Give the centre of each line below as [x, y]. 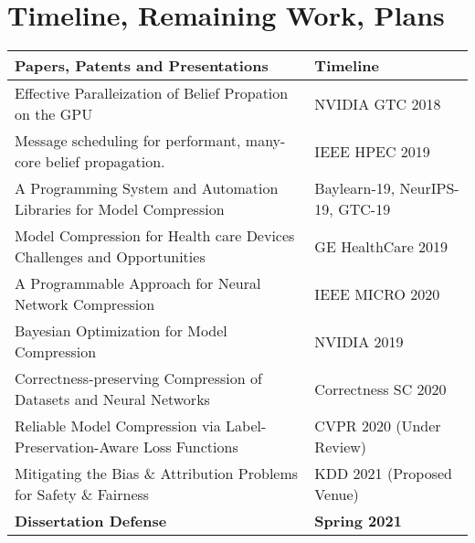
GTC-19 [364, 209]
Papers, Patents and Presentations [142, 66]
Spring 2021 [358, 521]
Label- [246, 426]
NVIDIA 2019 [359, 341]
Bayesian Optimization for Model [121, 331]
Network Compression [85, 304]
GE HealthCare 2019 [381, 246]
